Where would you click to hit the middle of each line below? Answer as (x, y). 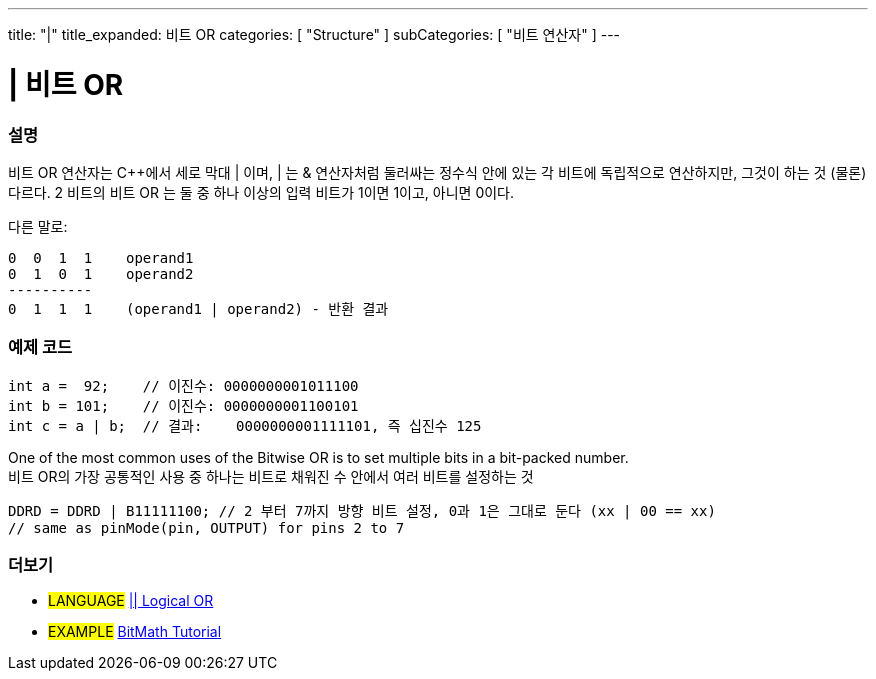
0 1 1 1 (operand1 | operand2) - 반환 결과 (198, 308)
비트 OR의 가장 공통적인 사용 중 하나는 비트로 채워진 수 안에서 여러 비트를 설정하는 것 (271, 476)
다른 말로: (38, 226)
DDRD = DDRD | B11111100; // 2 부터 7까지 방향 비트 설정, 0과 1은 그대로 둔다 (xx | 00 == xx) (362, 510)
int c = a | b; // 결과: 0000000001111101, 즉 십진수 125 (245, 425)
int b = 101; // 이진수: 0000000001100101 (183, 405)
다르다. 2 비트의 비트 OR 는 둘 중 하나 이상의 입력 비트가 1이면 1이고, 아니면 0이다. (261, 192)
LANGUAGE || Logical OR (131, 601)
